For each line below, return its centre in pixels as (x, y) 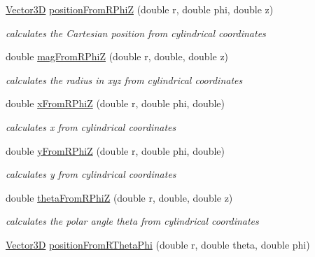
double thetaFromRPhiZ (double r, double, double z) (119, 197)
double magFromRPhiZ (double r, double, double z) (117, 56)
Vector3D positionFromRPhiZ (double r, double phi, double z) (140, 9)
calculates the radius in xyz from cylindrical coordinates (124, 79)
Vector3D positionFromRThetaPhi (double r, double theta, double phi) (158, 244)
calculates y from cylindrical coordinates (91, 174)
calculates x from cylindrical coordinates (91, 126)
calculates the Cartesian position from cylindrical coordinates (136, 33)
